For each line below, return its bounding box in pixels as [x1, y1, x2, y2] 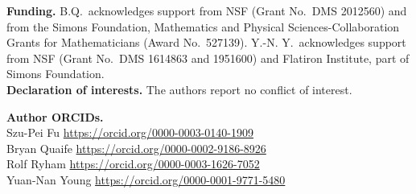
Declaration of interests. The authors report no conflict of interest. [6, 80, 352, 97]
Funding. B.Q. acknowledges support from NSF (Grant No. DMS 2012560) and [6, 2, 407, 19]
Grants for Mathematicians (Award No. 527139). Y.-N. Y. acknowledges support [6, 34, 406, 51]
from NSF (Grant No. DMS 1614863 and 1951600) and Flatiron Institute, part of [6, 49, 410, 66]
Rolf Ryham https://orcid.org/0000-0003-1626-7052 [6, 155, 260, 172]
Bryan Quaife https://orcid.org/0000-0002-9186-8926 [6, 139, 266, 156]
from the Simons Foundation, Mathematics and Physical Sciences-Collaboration [6, 18, 400, 35]
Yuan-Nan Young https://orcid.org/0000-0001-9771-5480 [6, 171, 286, 188]
